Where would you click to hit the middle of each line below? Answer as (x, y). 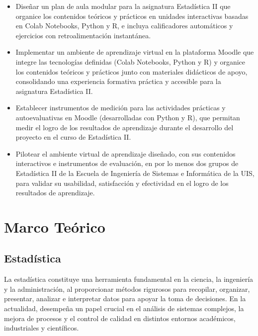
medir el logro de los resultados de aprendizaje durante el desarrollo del (125, 127)
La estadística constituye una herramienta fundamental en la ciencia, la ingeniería (129, 279)
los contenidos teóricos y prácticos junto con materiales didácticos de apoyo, (131, 71)
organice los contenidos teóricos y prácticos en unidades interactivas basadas (132, 16)
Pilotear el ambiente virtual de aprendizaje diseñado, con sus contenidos (126, 153)
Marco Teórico (55, 226)
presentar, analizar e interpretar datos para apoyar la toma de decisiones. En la (125, 298)
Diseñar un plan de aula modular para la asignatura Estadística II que (123, 6)
